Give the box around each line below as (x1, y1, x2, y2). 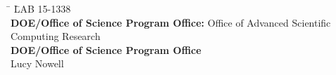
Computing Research (11, 29, 101, 43)
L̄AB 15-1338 (13, 1, 71, 15)
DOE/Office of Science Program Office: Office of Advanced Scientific (11, 15, 331, 29)
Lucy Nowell (11, 56, 64, 71)
